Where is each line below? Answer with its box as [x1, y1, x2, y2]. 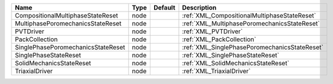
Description [182, 4, 217, 11]
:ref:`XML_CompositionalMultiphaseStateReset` [182, 11, 317, 19]
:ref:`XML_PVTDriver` [182, 27, 243, 36]
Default [153, 4, 175, 11]
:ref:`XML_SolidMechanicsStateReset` [182, 59, 289, 67]
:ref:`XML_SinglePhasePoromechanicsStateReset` [182, 43, 323, 51]
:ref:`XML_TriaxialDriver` [182, 67, 251, 75]
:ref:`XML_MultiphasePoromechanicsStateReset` [182, 19, 320, 27]
